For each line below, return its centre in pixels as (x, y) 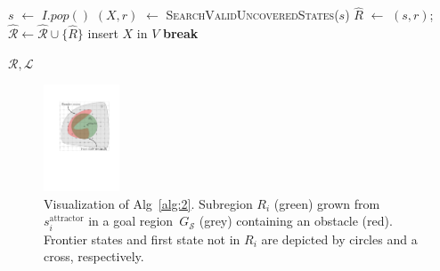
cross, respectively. (94, 256)
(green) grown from (327, 203)
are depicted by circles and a (339, 239)
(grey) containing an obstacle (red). (296, 221)
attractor (66, 219)
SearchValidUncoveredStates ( (253, 15)
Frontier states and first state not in (142, 239)
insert (103, 33)
